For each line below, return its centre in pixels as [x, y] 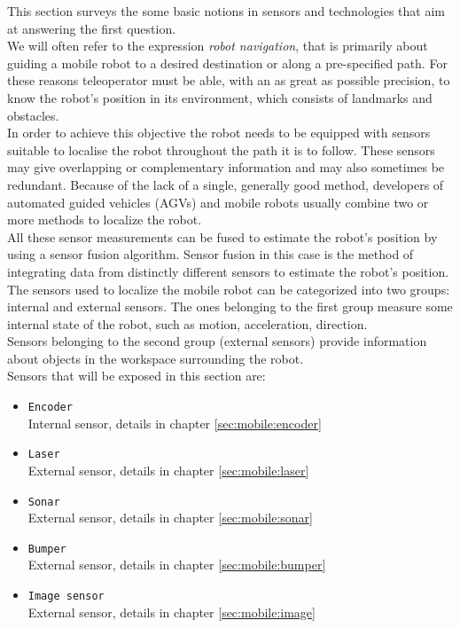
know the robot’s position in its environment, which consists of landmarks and [220, 97]
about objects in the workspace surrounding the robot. [156, 358]
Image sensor [66, 597]
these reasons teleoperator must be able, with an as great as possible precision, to [229, 80]
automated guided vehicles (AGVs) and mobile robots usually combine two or [218, 202]
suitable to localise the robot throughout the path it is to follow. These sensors [221, 149]
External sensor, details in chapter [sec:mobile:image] [172, 612]
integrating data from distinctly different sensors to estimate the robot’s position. [228, 271]
